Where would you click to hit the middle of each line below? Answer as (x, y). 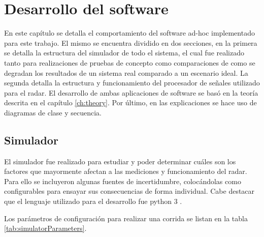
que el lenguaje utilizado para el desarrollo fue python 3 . (93, 201)
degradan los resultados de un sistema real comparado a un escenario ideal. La (126, 72)
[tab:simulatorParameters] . (45, 228)
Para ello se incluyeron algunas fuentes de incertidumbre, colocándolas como (123, 181)
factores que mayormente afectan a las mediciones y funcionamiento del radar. (126, 171)
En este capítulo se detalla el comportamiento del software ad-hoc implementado (129, 33)
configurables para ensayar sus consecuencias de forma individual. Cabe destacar (129, 191)
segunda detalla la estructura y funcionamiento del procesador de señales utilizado (132, 83)
